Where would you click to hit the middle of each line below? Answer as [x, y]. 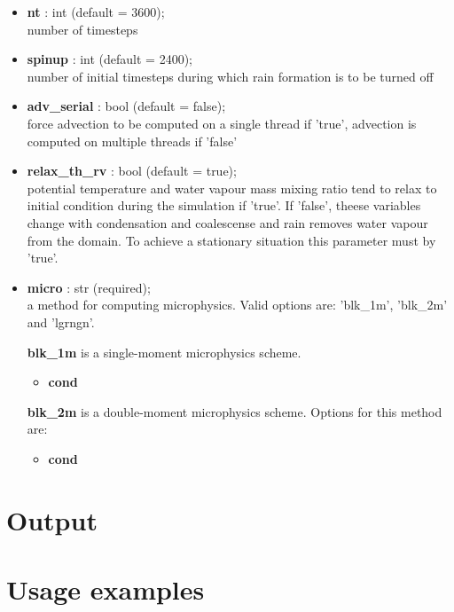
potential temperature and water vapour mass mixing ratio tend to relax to [232, 188]
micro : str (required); [89, 287]
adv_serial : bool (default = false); [126, 106]
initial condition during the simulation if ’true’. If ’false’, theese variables [224, 205]
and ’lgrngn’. [61, 322]
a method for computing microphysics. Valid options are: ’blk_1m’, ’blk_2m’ [237, 305]
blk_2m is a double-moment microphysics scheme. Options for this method [235, 411]
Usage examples [106, 589]
